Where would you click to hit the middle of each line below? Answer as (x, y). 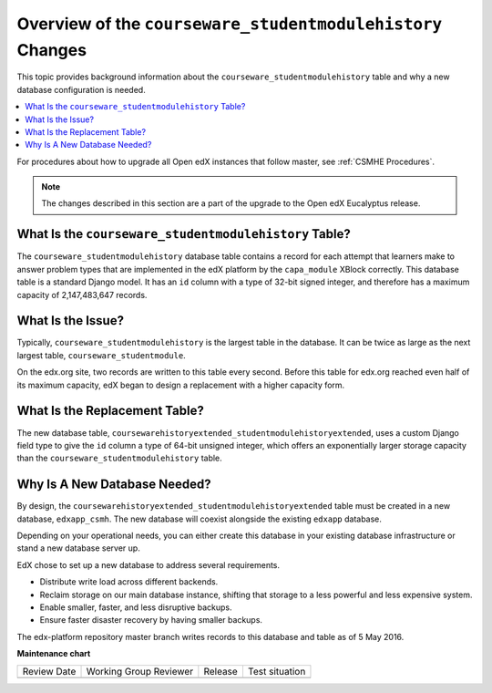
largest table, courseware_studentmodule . (101, 355)
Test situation (277, 671)
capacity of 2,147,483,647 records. (82, 295)
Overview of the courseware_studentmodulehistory (230, 24)
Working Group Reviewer (140, 671)
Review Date (49, 671)
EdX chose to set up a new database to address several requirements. (149, 564)
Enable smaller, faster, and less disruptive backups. (136, 607)
